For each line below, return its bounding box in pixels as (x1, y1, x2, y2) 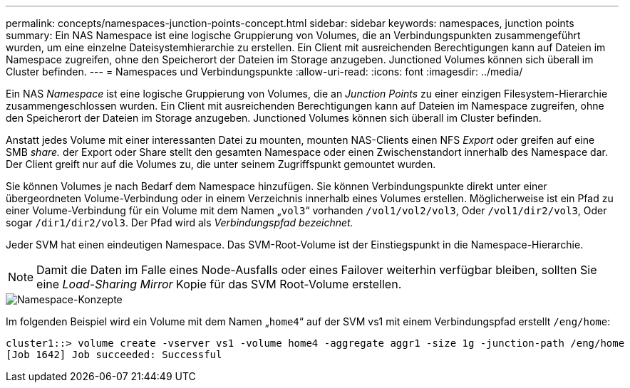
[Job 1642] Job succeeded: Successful (6, 349, 222, 360)
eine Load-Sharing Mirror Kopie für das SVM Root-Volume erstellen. (36, 277, 402, 291)
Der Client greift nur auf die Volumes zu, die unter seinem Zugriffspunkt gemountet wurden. (6, 158, 436, 170)
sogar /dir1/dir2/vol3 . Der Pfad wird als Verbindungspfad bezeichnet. (6, 216, 353, 229)
